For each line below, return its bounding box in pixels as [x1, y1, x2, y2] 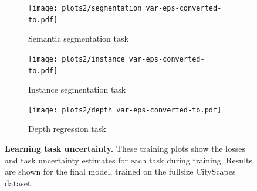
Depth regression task [28, 122, 106, 135]
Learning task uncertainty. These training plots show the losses [5, 142, 245, 155]
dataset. [5, 176, 33, 189]
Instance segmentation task [28, 83, 126, 95]
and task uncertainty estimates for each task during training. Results [5, 154, 252, 166]
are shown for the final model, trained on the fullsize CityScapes [5, 165, 236, 178]
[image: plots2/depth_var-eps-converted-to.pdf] [28, 105, 222, 114]
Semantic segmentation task [28, 32, 128, 45]
